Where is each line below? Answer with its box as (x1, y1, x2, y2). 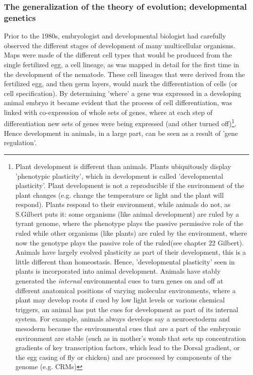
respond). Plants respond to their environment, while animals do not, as (15, 199, 231, 209)
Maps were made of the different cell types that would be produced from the (4, 50, 232, 60)
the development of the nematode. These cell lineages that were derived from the (4, 69, 245, 79)
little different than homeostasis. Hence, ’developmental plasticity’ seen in (15, 256, 235, 266)
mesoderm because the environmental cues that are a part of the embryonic (15, 323, 241, 334)
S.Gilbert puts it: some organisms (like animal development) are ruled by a (15, 208, 239, 219)
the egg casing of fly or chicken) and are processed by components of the (15, 352, 232, 362)
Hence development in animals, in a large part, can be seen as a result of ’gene (4, 128, 238, 138)
